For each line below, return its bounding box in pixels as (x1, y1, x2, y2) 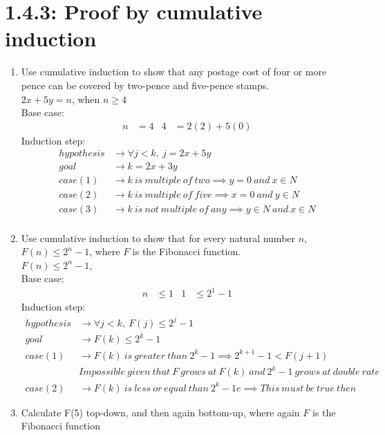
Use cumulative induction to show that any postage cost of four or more (21, 64, 327, 79)
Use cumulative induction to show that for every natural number (21, 230, 296, 245)
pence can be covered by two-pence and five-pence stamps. (21, 77, 270, 92)
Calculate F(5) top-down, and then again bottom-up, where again (21, 405, 300, 419)
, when (71, 91, 100, 106)
